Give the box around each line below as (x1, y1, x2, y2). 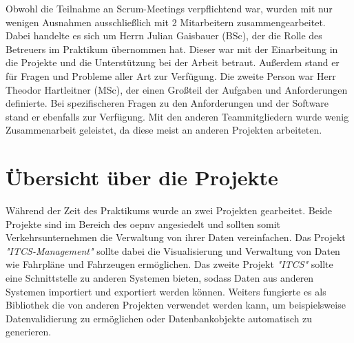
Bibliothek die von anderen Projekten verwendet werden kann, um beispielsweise (6, 298, 346, 312)
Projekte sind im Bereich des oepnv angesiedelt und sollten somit (6, 216, 281, 231)
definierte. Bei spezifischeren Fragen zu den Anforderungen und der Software (6, 96, 329, 110)
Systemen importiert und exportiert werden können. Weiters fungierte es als (6, 284, 326, 298)
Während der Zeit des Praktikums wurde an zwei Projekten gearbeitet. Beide (6, 203, 332, 218)
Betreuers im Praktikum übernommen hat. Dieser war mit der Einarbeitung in (6, 41, 338, 56)
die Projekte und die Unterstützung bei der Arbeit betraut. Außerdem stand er (6, 55, 340, 70)
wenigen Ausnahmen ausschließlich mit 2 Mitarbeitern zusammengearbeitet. (6, 14, 326, 29)
